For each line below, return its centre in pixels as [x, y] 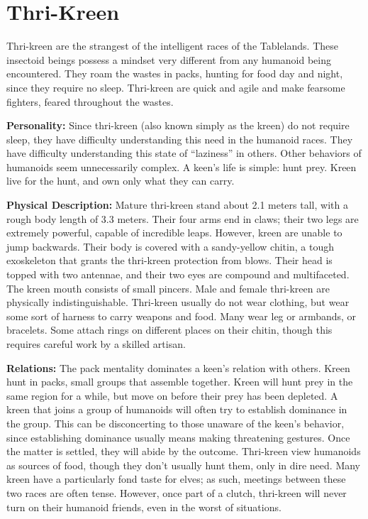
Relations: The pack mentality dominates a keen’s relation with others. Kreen [178, 367]
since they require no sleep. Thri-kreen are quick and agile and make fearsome [176, 87]
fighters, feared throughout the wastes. [90, 101]
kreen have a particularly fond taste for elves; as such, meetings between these [176, 479]
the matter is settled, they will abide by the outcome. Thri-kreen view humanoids [184, 451]
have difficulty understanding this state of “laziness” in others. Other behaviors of [184, 153]
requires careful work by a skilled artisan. [96, 344]
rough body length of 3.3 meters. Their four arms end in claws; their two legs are [183, 218]
